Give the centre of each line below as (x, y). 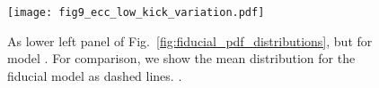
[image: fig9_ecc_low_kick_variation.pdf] (136, 12)
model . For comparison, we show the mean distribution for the (181, 58)
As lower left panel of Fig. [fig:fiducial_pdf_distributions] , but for (190, 40)
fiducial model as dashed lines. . (95, 75)
